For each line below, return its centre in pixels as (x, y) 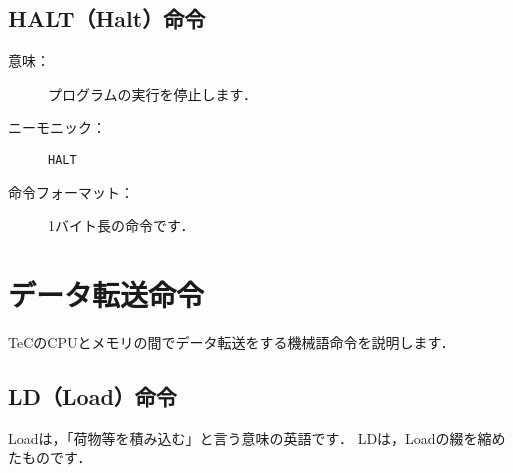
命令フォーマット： (71, 191)
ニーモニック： (57, 127)
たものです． (50, 457)
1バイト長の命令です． (121, 225)
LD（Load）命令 (92, 395)
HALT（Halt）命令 (107, 18)
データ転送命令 (106, 294)
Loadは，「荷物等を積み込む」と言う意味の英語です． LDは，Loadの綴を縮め (257, 437)
